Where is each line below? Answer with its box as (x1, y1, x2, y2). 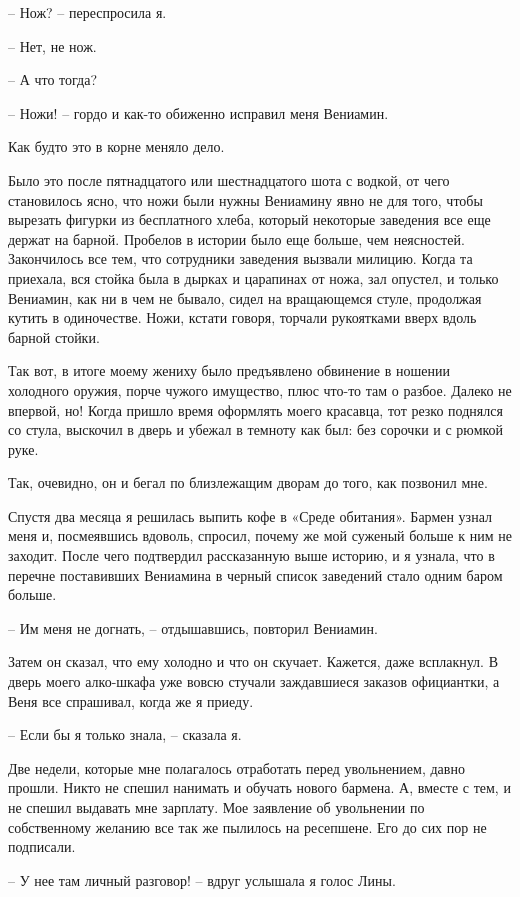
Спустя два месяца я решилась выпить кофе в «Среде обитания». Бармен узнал (8, 505, 492, 526)
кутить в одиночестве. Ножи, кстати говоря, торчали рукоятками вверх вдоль (8, 307, 477, 328)
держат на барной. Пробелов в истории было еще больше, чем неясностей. (8, 228, 465, 249)
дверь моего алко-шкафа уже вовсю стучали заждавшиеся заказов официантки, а (8, 671, 500, 692)
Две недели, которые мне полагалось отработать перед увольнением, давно (8, 757, 465, 778)
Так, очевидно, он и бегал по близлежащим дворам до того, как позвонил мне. (8, 472, 488, 493)
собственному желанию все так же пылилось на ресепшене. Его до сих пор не (8, 816, 487, 837)
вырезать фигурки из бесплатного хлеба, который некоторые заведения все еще (8, 209, 491, 230)
